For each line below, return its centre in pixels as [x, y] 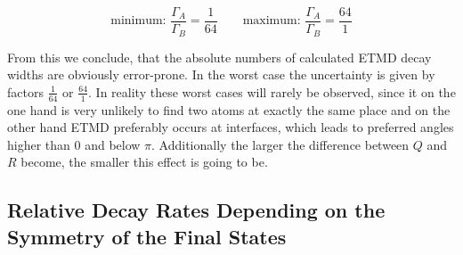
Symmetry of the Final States [147, 236]
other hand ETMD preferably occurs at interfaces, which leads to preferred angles [231, 127]
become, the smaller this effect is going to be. [144, 162]
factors [25, 91]
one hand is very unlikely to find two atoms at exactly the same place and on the [229, 109]
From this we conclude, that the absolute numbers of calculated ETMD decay [219, 57]
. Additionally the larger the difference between [280, 144]
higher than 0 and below [74, 144]
